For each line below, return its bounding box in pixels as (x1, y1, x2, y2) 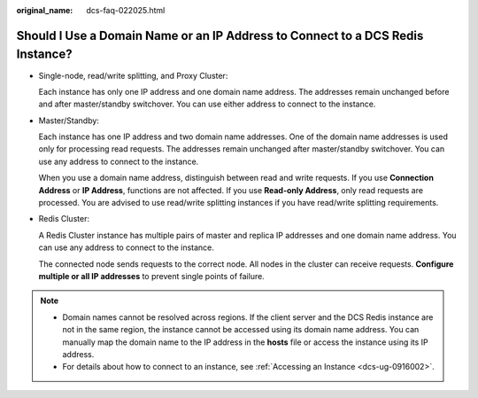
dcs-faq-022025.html (86, 5, 166, 15)
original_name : (16, 5, 73, 15)
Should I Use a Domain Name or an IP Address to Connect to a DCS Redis (16, 27, 424, 43)
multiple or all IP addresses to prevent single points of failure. (38, 270, 265, 281)
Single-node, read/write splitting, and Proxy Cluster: (38, 70, 228, 81)
